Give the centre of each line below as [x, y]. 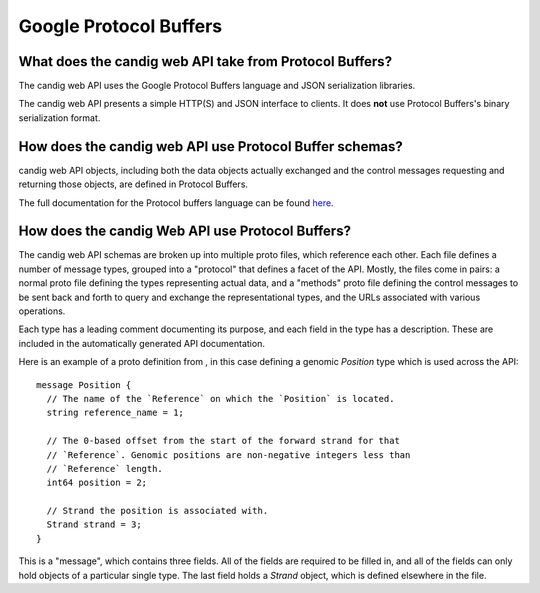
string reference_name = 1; [115, 413]
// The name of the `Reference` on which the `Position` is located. [220, 398]
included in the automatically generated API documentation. [141, 343]
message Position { [84, 384]
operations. [42, 311]
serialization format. [59, 117]
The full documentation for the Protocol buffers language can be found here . [176, 202]
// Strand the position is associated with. [157, 511]
